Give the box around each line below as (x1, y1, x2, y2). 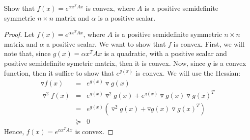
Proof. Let (4, 29, 34, 39)
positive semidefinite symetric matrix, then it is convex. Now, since (4, 57, 205, 68)
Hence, (4, 126, 24, 136)
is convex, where (85, 3, 135, 13)
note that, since (4, 48, 51, 58)
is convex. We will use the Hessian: (136, 67, 241, 78)
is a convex (213, 57, 246, 68)
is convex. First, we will (173, 38, 245, 49)
